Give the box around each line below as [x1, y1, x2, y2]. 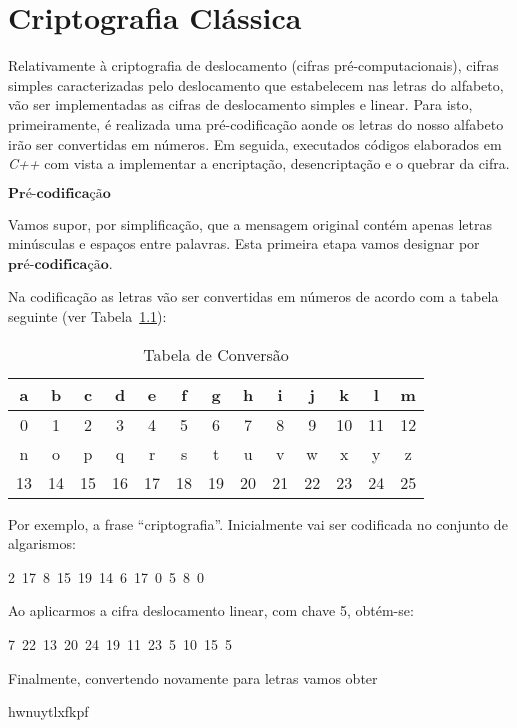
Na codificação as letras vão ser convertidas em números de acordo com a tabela [8, 286, 499, 307]
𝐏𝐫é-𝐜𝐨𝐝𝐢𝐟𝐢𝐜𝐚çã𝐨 [8, 186, 111, 201]
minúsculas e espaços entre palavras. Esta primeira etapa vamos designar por [8, 233, 480, 254]
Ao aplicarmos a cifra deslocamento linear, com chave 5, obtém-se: [8, 600, 414, 621]
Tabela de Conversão [143, 342, 289, 366]
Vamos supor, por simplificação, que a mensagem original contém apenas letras [8, 213, 492, 234]
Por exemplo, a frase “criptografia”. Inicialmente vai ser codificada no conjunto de [8, 513, 508, 534]
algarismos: [8, 533, 76, 554]
